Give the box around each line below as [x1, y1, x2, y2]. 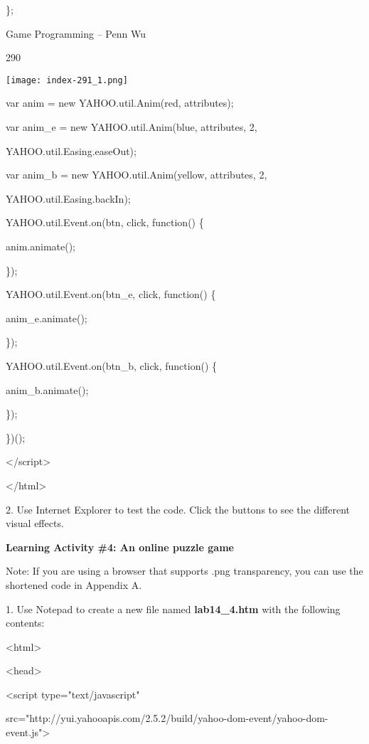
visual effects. [6, 516, 64, 531]
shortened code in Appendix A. [6, 577, 142, 592]
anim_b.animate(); [6, 382, 89, 397]
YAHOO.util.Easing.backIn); [6, 191, 131, 206]
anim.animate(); [6, 239, 76, 253]
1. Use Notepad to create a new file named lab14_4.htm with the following [6, 601, 341, 616]
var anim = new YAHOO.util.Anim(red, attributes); [6, 95, 234, 110]
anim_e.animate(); [6, 310, 87, 325]
